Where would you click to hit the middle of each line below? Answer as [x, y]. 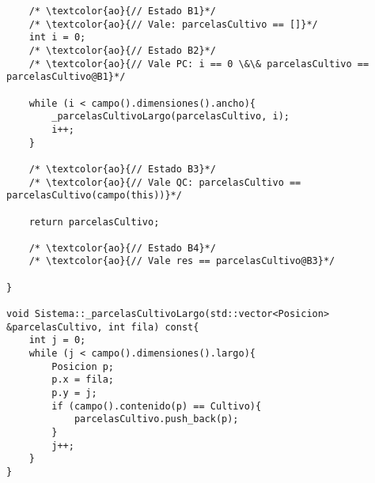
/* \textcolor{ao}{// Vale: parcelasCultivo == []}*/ [173, 24]
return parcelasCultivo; [94, 222]
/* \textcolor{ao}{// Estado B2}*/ [122, 50]
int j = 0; [57, 340]
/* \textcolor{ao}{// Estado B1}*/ [122, 11]
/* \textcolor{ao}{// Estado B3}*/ [122, 169]
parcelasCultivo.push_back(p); [156, 419]
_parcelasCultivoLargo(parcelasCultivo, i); [170, 117]
